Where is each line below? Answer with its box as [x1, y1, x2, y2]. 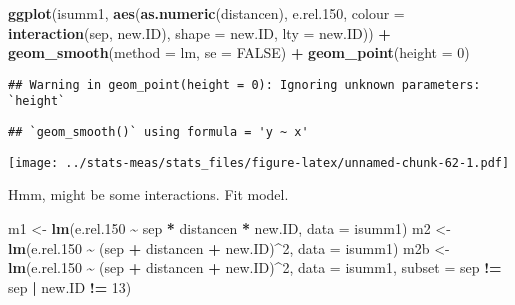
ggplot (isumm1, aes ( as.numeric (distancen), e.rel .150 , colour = [8, 3, 405, 23]
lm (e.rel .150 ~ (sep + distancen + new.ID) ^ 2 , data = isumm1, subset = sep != [8, 257, 502, 278]
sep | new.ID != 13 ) [8, 276, 132, 297]
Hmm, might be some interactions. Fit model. [8, 184, 289, 205]
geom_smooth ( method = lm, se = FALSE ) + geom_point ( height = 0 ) [8, 42, 470, 63]
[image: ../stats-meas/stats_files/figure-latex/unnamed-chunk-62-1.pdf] [8, 155, 510, 170]
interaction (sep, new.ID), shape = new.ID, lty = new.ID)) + [8, 22, 391, 43]
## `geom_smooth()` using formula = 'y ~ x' [8, 125, 309, 140]
